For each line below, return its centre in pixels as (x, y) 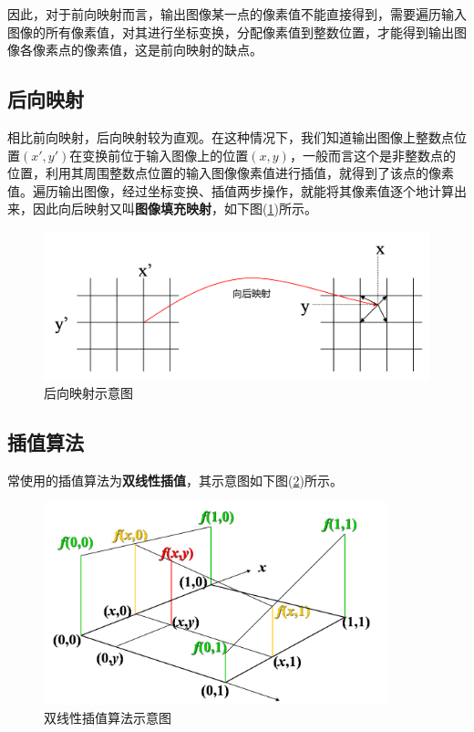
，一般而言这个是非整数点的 (372, 155)
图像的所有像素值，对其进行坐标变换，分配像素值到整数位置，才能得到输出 (231, 31)
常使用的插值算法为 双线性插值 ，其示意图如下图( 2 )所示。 (175, 480)
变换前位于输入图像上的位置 (165, 155)
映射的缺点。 (224, 50)
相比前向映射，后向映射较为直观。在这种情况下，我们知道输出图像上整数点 (231, 136)
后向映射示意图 (88, 393)
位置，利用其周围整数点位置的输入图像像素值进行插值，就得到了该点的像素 (231, 173)
